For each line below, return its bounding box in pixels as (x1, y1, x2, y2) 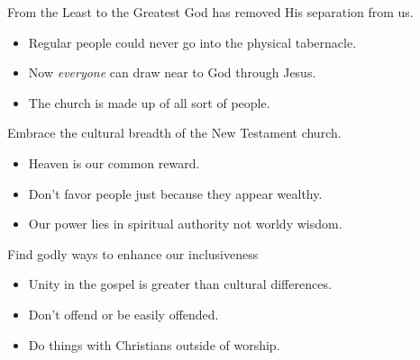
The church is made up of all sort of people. (28, 93, 270, 112)
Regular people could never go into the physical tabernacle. (28, 32, 357, 51)
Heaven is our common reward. (28, 153, 200, 172)
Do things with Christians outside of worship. (28, 335, 280, 354)
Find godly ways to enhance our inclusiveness (7, 244, 259, 263)
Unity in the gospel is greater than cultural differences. (28, 274, 332, 293)
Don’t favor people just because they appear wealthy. (28, 184, 323, 202)
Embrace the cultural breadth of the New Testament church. (7, 123, 342, 142)
